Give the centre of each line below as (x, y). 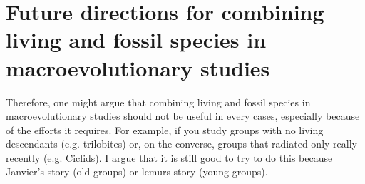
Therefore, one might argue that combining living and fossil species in (158, 102)
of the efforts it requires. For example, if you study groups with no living (165, 129)
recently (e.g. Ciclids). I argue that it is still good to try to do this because (169, 157)
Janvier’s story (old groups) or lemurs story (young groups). (137, 172)
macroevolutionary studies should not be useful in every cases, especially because (183, 116)
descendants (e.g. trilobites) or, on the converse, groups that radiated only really (181, 144)
